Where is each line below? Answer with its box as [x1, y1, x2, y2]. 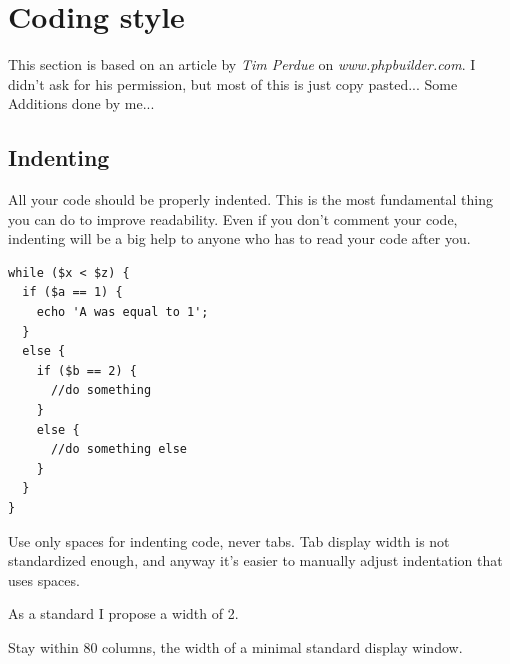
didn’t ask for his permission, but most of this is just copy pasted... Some [8, 73, 458, 94]
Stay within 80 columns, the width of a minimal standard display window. [8, 636, 463, 657]
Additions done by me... [8, 93, 155, 114]
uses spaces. [8, 569, 80, 590]
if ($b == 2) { [36, 363, 137, 378]
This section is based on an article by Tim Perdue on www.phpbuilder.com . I [8, 54, 476, 75]
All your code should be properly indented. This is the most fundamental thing [8, 189, 494, 210]
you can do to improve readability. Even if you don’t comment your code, [8, 208, 458, 229]
